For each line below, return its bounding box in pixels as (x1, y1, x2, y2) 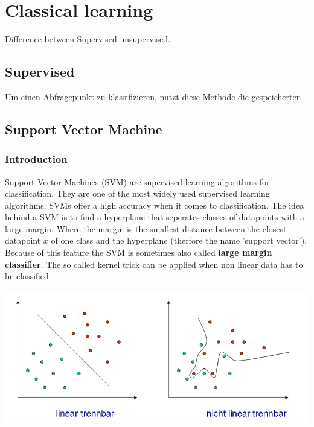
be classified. (5, 270, 51, 282)
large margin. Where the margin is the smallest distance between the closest (5, 222, 287, 235)
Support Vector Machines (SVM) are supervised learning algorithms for (5, 175, 270, 188)
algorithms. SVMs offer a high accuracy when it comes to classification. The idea (5, 198, 304, 211)
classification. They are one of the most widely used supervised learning (5, 187, 270, 200)
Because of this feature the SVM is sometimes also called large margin (5, 246, 272, 259)
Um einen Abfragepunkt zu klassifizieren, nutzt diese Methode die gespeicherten (5, 90, 301, 103)
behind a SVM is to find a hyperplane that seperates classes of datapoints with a (5, 210, 305, 223)
